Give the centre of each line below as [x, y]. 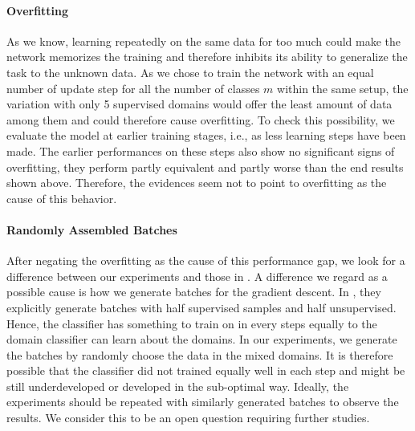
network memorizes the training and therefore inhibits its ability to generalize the [207, 57]
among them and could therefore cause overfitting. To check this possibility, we [201, 119]
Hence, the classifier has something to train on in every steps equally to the [192, 323]
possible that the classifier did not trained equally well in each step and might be [206, 370]
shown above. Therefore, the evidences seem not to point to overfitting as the [197, 183]
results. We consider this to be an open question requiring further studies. [188, 418]
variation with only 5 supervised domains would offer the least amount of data [199, 104]
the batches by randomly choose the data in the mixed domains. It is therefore [200, 354]
